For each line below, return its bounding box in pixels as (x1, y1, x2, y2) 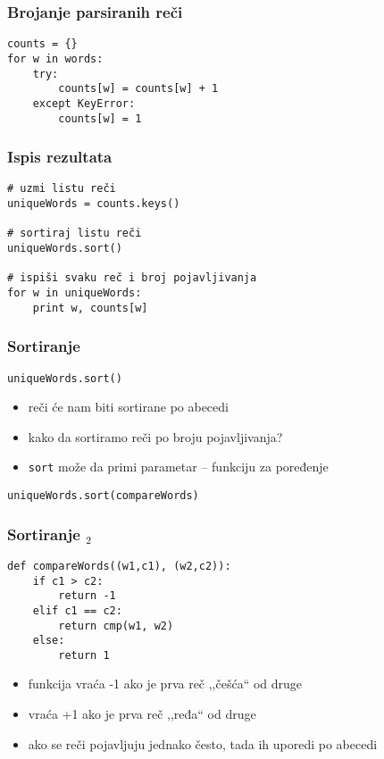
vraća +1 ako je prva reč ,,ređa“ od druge (28, 705, 256, 723)
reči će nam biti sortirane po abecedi (28, 397, 229, 416)
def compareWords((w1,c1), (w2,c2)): (7, 559, 231, 572)
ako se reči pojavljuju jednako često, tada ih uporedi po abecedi (28, 734, 378, 753)
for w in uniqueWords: (7, 286, 142, 299)
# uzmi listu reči (7, 182, 116, 196)
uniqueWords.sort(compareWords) (7, 489, 199, 502)
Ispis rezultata (7, 146, 113, 168)
